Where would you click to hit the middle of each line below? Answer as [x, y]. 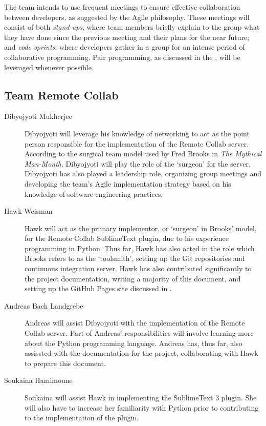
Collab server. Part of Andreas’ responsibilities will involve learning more [139, 333]
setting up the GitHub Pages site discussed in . [98, 288]
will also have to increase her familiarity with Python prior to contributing [142, 407]
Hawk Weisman [28, 211]
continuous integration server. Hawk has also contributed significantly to [138, 268]
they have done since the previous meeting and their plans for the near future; [127, 37]
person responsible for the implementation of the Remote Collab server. [137, 143]
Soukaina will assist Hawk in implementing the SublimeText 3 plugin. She [141, 398]
